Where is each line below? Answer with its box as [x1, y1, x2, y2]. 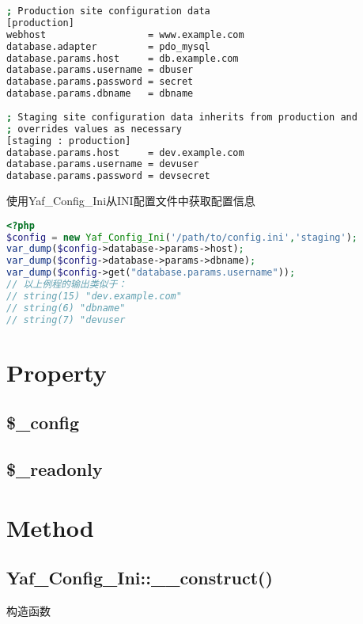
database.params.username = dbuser [6, 64, 194, 76]
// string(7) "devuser [6, 314, 126, 325]
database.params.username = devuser [6, 158, 199, 170]
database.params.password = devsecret [6, 170, 210, 182]
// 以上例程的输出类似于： [6, 279, 127, 291]
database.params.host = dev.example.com [6, 146, 244, 158]
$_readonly [6, 457, 103, 481]
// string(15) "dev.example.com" [6, 290, 182, 302]
